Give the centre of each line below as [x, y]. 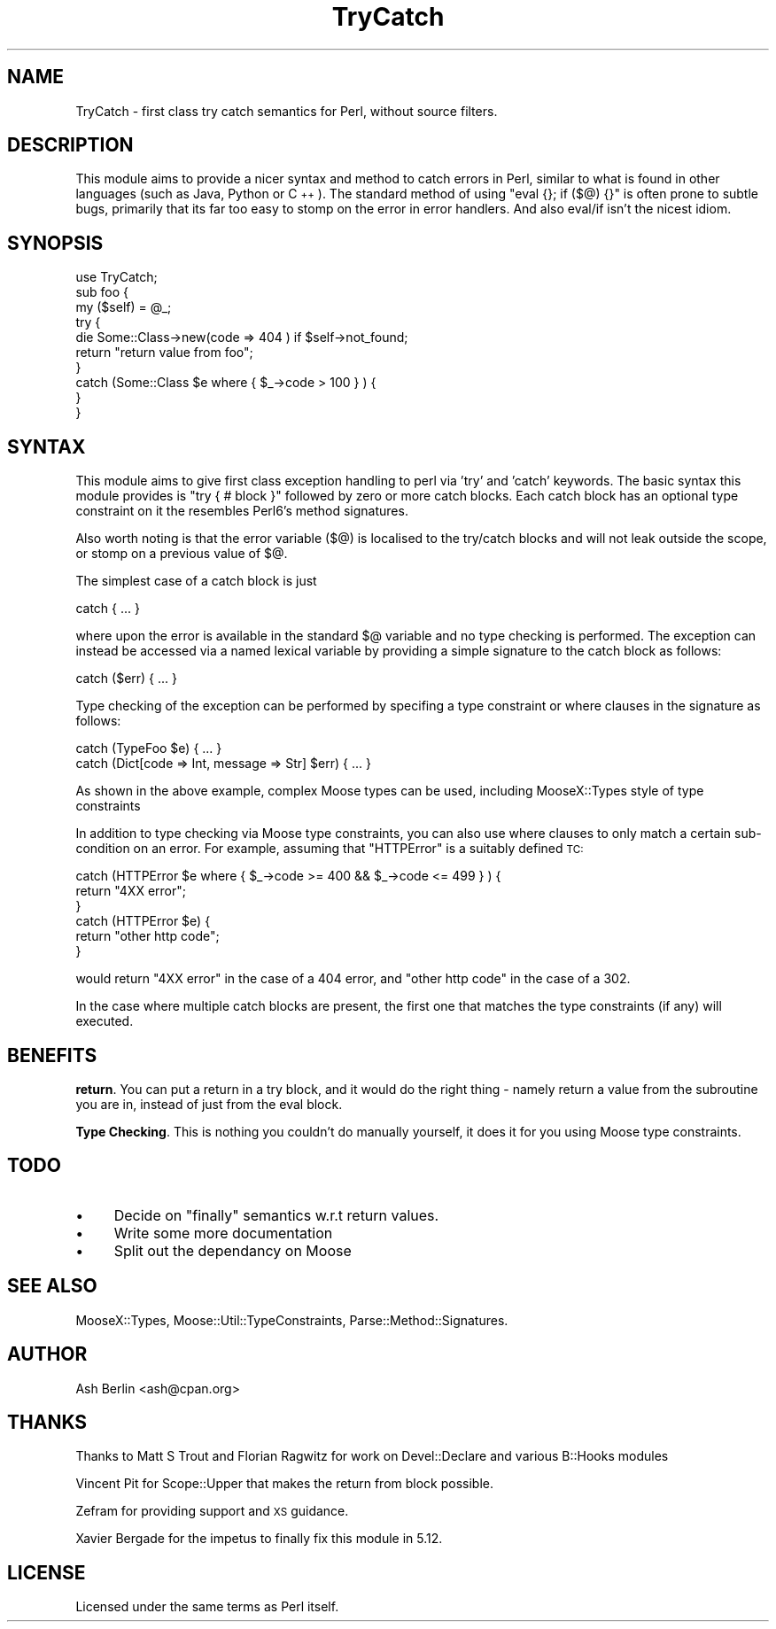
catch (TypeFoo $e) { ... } [149, 749]
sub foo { [102, 292]
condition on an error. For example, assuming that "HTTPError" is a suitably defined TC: [330, 849]
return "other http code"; [147, 936]
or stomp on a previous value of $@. [182, 554]
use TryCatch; [116, 277]
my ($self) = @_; [124, 307]
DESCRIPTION [70, 145]
